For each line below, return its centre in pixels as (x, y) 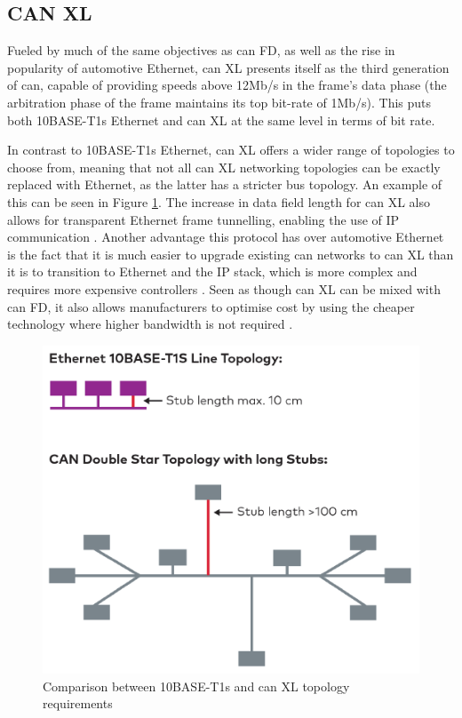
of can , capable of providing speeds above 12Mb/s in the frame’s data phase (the (227, 85)
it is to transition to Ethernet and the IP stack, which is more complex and (212, 271)
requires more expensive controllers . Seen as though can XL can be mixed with (224, 288)
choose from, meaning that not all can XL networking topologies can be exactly (224, 167)
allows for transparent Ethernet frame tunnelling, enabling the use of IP (203, 219)
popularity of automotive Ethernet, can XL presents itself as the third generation (228, 67)
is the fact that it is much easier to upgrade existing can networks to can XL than (231, 254)
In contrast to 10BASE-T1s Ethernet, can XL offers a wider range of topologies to (231, 150)
